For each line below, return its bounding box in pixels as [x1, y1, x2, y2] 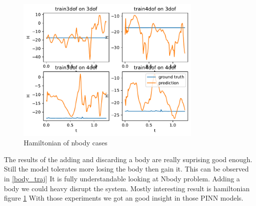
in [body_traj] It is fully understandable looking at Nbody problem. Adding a [4, 173, 240, 183]
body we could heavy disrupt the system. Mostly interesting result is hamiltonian [4, 183, 250, 193]
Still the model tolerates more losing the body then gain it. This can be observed [4, 164, 249, 174]
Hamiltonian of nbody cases [24, 137, 108, 148]
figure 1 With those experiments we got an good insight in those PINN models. [4, 193, 244, 203]
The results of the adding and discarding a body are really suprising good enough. [4, 154, 253, 164]
